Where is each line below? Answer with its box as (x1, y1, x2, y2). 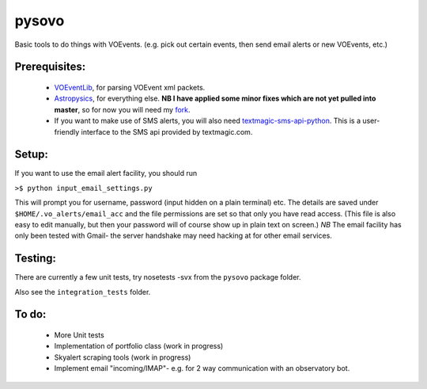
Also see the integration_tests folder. (14, 287, 151, 296)
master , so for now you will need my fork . (54, 105, 191, 114)
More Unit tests (54, 330, 104, 340)
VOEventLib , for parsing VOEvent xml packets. (54, 82, 206, 92)
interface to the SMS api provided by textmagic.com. (81, 127, 253, 136)
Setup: (14, 147, 49, 162)
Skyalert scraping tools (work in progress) (54, 353, 191, 362)
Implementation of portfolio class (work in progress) (54, 341, 224, 351)
